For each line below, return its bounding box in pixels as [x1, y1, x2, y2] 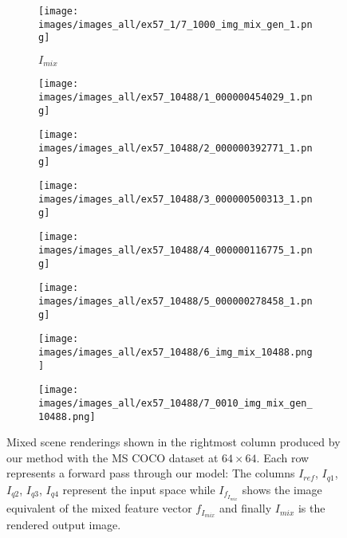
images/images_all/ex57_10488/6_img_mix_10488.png [38, 346, 313, 358]
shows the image [242, 481, 322, 497]
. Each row [256, 449, 310, 465]
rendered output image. [6, 516, 121, 533]
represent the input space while [62, 481, 215, 497]
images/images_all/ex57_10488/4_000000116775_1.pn [38, 244, 313, 256]
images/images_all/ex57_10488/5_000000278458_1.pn [38, 295, 313, 307]
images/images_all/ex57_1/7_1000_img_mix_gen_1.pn [38, 18, 313, 30]
